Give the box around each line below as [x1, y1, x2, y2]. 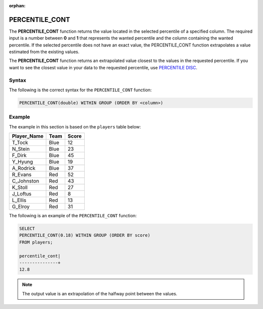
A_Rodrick [12, 165, 36, 172]
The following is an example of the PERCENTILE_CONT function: [9, 213, 137, 219]
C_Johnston [12, 178, 39, 185]
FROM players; [19, 239, 53, 245]
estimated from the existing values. [9, 49, 80, 55]
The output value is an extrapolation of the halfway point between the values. [22, 290, 178, 296]
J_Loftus [12, 190, 32, 197]
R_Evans [12, 171, 32, 178]
